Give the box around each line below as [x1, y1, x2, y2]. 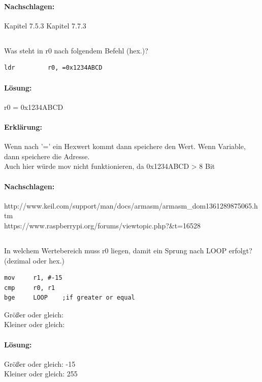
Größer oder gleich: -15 [4, 358, 76, 369]
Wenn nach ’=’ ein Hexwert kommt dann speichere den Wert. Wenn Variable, [4, 141, 246, 152]
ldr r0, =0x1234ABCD [4, 64, 103, 72]
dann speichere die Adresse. [4, 151, 90, 161]
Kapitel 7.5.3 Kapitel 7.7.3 [4, 20, 86, 31]
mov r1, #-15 [4, 274, 62, 282]
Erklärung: [4, 121, 43, 132]
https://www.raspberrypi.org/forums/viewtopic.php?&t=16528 [4, 220, 201, 230]
